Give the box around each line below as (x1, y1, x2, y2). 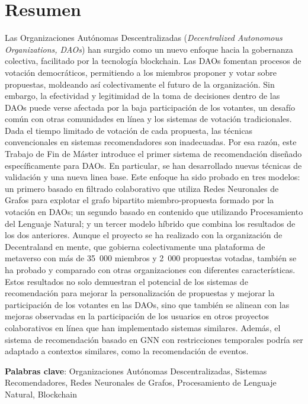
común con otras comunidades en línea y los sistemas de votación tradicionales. (5, 113, 292, 125)
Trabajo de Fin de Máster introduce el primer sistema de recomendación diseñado (5, 148, 302, 160)
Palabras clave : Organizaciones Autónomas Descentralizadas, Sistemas (5, 364, 267, 377)
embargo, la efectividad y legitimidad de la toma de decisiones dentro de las (5, 89, 280, 102)
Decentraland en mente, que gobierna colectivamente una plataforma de (5, 240, 265, 252)
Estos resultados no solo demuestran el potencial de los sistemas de (5, 275, 248, 287)
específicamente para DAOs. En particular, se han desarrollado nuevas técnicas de (5, 159, 302, 171)
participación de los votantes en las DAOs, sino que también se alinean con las (5, 298, 290, 310)
